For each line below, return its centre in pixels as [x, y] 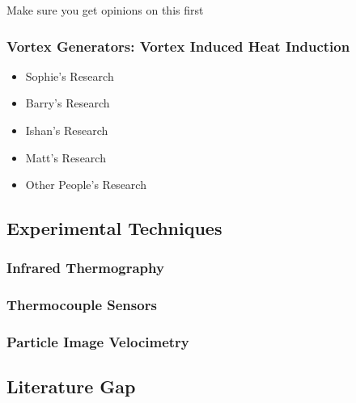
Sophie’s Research [70, 76]
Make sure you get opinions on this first [105, 10]
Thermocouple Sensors [82, 305]
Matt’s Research [66, 157]
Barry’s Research [68, 103]
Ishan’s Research [67, 130]
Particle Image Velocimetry [98, 342]
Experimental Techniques [114, 228]
